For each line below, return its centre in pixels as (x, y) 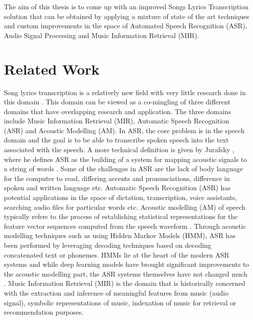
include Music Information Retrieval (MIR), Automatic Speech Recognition (117, 121)
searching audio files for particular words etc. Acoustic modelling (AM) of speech (125, 207)
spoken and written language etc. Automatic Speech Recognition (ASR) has (117, 188)
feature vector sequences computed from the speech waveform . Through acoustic (125, 226)
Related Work (52, 69)
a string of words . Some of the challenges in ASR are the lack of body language (124, 169)
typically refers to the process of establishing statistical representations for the (121, 216)
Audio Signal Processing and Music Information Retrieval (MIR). (102, 35)
